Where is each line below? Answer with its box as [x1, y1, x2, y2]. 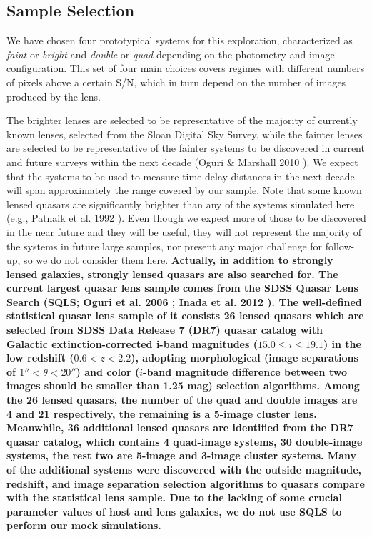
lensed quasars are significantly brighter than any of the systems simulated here [6, 196, 355, 211]
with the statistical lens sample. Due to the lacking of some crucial [6, 490, 342, 505]
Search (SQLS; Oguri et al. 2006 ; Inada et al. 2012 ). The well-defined [6, 294, 362, 309]
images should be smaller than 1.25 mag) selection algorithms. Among [6, 378, 360, 393]
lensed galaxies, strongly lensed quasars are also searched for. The [6, 266, 338, 281]
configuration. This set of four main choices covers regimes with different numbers [6, 61, 365, 76]
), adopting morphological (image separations [131, 350, 358, 365]
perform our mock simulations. [6, 518, 161, 533]
